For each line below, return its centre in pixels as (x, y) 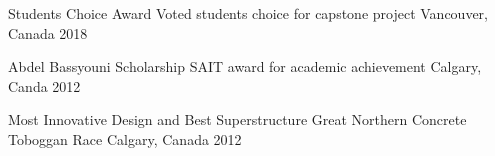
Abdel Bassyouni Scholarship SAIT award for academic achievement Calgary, (245, 66)
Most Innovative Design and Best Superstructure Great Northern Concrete (237, 119)
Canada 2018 (48, 32)
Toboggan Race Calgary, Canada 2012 (125, 138)
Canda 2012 (44, 85)
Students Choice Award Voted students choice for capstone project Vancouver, (248, 13)
